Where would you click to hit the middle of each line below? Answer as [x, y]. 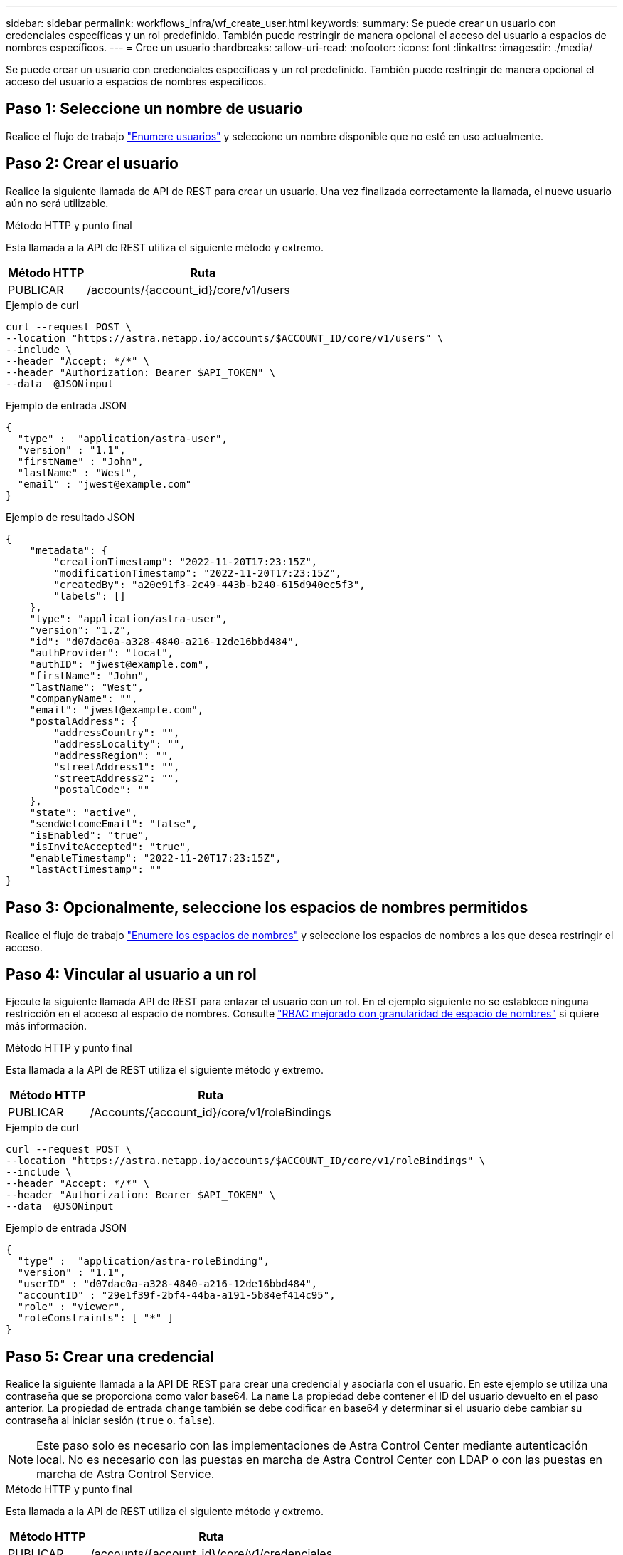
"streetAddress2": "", [117, 778]
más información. [46, 1026]
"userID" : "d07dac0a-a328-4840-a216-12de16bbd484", [167, 1284]
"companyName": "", [84, 698]
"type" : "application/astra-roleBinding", [143, 1261]
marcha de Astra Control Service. [126, 1474]
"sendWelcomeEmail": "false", [113, 823]
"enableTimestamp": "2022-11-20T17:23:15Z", [155, 858]
